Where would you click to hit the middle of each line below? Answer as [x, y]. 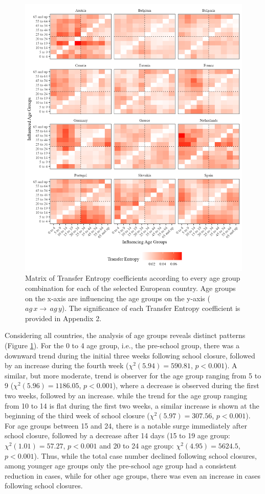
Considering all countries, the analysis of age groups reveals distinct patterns [125, 335]
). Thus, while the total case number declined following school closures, [145, 455]
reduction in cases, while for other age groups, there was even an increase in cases [133, 475]
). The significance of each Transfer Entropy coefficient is [151, 308]
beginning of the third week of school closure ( [77, 416]
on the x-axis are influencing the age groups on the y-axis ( [118, 298]
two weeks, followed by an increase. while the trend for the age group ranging [126, 395]
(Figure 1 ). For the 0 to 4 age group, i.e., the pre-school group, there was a [122, 345]
